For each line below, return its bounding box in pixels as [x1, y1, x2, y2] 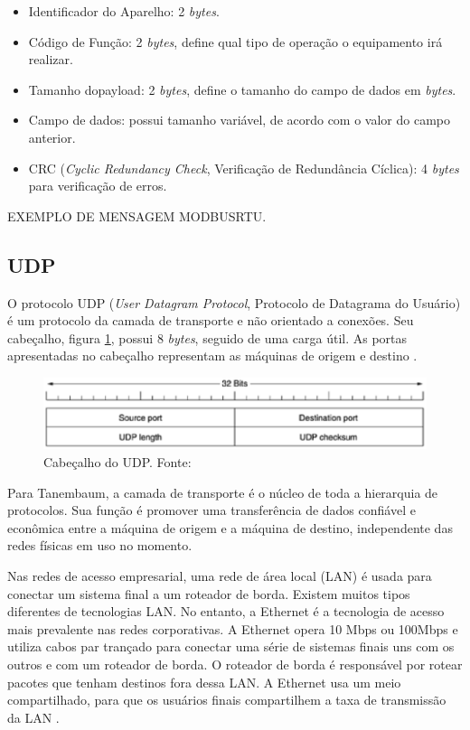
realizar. [28, 50, 73, 69]
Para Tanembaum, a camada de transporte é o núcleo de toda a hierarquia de [7, 482, 438, 501]
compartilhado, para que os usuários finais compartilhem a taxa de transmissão [7, 690, 446, 709]
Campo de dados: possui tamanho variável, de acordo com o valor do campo [28, 110, 451, 129]
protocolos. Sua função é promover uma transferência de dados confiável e [7, 501, 416, 519]
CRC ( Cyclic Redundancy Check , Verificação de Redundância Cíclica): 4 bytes [28, 158, 459, 177]
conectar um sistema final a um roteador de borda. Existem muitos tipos [7, 584, 410, 603]
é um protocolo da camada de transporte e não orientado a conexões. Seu [7, 311, 414, 330]
